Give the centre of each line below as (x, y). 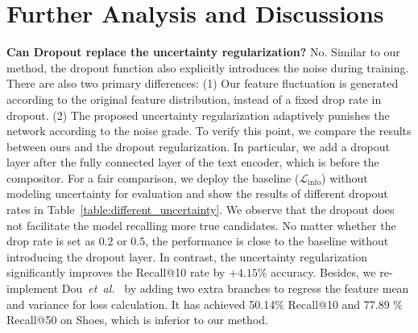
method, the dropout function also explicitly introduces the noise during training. (208, 67)
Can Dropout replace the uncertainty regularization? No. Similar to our (203, 52)
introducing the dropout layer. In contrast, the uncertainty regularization (187, 256)
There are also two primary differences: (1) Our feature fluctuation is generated (203, 83)
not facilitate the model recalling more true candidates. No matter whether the (201, 225)
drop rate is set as (51, 241)
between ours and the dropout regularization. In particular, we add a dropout (199, 146)
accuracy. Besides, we (323, 272)
